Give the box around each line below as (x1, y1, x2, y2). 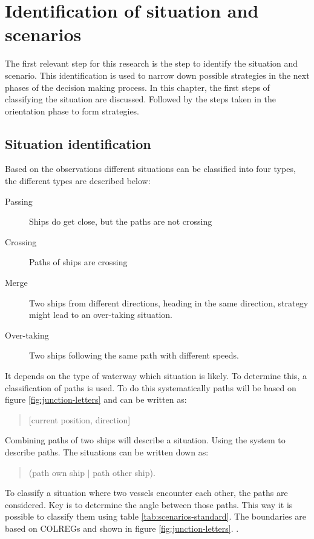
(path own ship (28, 466, 85, 478)
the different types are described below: (5, 174, 151, 187)
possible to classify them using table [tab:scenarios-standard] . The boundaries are (5, 510, 306, 523)
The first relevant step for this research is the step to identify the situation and (5, 57, 298, 70)
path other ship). (93, 466, 155, 478)
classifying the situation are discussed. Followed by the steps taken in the (5, 93, 276, 105)
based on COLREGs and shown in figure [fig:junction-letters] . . (5, 521, 239, 534)
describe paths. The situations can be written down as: (5, 445, 209, 458)
